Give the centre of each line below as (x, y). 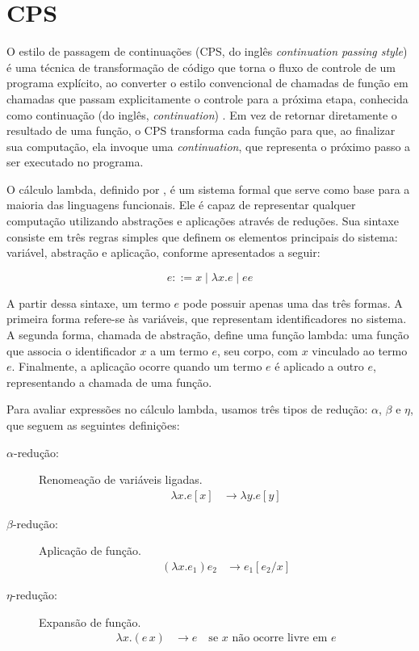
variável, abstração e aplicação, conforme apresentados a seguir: (163, 252)
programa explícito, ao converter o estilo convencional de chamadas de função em (207, 83)
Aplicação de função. (90, 550)
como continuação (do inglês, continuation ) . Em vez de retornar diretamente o (202, 114)
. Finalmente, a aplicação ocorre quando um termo (137, 366)
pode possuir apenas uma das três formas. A (293, 302)
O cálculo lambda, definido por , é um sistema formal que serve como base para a (208, 189)
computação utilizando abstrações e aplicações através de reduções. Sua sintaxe (203, 221)
